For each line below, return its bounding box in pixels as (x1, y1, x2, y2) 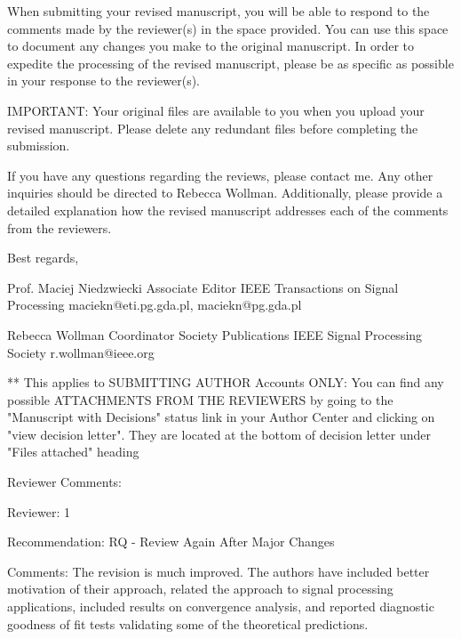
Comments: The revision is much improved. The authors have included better (7, 562, 430, 580)
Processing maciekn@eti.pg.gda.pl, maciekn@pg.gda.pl (7, 295, 302, 314)
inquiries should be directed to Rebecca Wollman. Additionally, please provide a (7, 183, 443, 202)
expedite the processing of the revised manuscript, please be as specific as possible (7, 53, 454, 72)
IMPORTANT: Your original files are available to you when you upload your (7, 101, 425, 119)
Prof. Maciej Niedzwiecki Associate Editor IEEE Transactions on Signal (7, 278, 399, 296)
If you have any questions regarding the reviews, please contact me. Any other (7, 166, 433, 184)
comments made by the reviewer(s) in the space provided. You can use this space (7, 19, 449, 37)
